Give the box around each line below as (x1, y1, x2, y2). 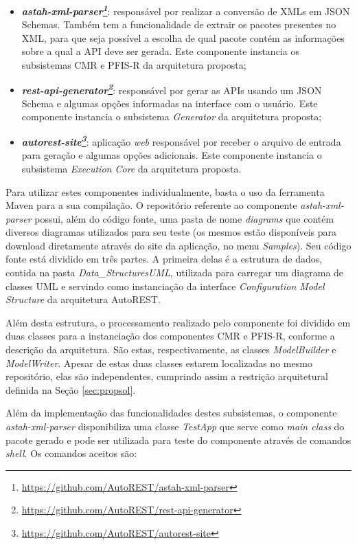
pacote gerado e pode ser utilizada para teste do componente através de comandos (5, 432, 352, 447)
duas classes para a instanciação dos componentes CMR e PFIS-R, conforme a (5, 329, 335, 343)
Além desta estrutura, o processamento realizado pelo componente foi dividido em (5, 315, 351, 329)
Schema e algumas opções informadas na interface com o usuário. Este (21, 96, 318, 110)
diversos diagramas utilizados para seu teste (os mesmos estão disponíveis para (5, 225, 337, 239)
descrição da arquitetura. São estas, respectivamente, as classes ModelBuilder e (5, 342, 336, 357)
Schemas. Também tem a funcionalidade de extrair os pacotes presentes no (21, 17, 336, 32)
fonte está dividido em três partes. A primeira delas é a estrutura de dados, (5, 252, 323, 266)
